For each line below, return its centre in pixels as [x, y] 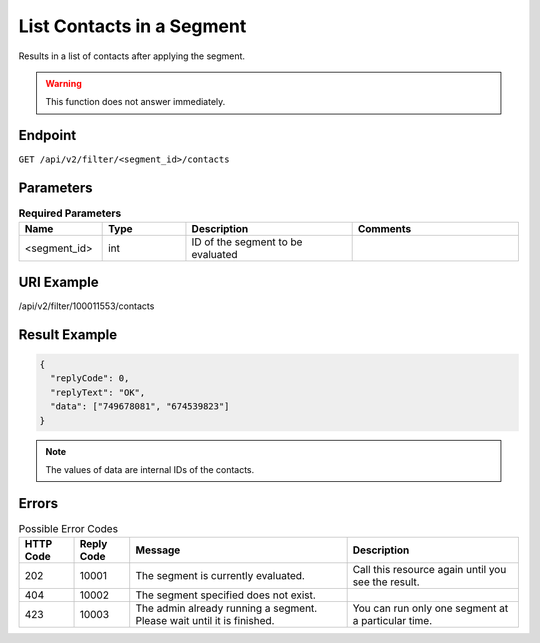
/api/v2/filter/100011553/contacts [86, 306]
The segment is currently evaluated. [220, 576]
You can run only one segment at [430, 608]
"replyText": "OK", [98, 392]
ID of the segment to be [247, 242]
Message [158, 550]
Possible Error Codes [68, 529]
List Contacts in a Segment [132, 26]
